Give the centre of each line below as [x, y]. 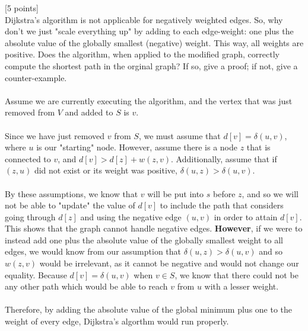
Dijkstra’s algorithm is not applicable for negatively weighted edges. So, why [144, 19]
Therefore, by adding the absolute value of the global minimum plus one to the [149, 309]
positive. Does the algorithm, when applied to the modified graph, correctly [142, 54]
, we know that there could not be [236, 274]
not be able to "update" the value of [70, 205]
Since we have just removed [55, 135]
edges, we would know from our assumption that [93, 251]
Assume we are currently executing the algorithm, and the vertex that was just [149, 100]
